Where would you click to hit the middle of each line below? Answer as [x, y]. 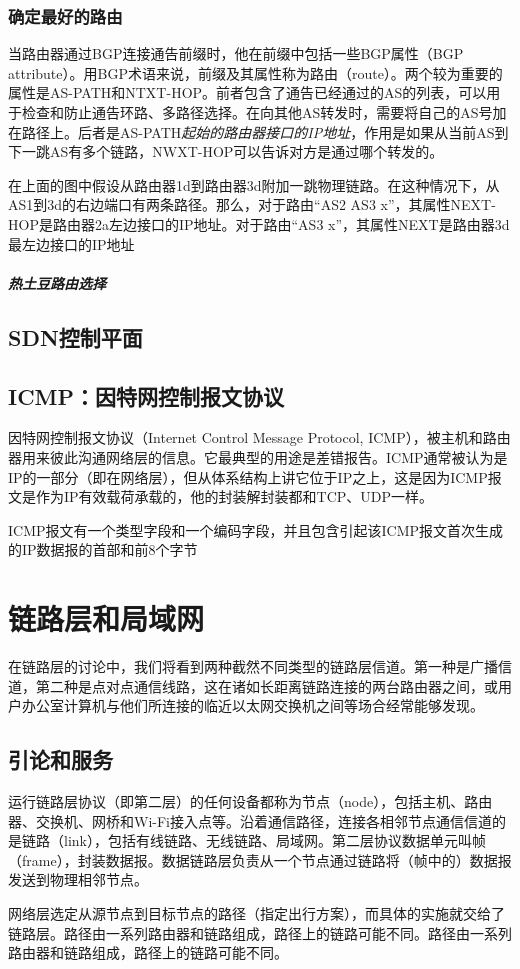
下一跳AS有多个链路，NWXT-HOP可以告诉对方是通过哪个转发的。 [226, 151]
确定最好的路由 [65, 15]
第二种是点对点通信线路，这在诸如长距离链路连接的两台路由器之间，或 [266, 685]
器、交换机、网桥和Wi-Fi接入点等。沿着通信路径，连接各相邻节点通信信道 [250, 820]
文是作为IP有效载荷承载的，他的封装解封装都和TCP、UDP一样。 [221, 496]
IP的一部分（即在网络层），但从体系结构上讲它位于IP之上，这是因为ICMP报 [255, 476]
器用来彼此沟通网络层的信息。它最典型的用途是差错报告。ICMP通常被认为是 [258, 456]
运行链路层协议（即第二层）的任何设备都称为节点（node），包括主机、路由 [250, 801]
